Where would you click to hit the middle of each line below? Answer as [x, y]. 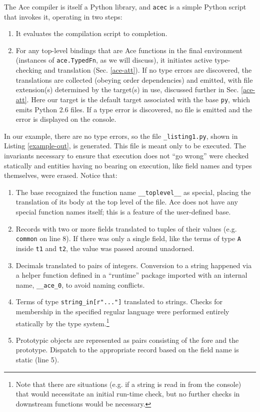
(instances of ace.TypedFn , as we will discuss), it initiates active [114, 60]
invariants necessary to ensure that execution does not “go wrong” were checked [126, 155]
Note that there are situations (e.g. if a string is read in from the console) [128, 384]
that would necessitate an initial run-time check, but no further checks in [128, 394]
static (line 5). [37, 360]
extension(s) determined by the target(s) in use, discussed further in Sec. [127, 89]
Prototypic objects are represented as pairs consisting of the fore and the [127, 340]
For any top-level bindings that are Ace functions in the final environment [129, 50]
